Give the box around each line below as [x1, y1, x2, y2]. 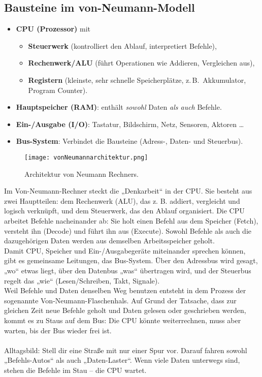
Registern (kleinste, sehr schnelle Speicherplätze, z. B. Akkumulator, [28, 74, 246, 85]
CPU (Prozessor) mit [16, 23, 90, 34]
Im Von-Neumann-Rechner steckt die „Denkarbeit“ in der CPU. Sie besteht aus [4, 185, 252, 196]
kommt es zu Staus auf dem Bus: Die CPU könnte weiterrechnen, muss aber [4, 315, 241, 325]
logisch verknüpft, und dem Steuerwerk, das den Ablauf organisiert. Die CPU [4, 205, 245, 216]
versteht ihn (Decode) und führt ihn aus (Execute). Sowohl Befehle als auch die [4, 225, 252, 236]
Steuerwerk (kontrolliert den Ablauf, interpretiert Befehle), [28, 40, 217, 51]
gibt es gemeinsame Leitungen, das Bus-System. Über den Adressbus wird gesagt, [4, 255, 258, 266]
